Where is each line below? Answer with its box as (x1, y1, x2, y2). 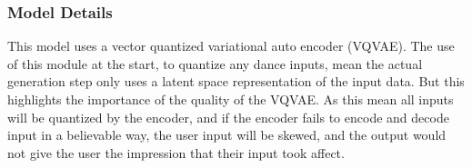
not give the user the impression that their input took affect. (7, 143, 345, 162)
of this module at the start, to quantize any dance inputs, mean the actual (7, 54, 423, 73)
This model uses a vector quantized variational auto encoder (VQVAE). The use (7, 36, 455, 55)
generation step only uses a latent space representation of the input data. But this (7, 72, 465, 91)
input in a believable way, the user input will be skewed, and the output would (7, 125, 447, 144)
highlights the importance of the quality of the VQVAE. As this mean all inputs (7, 90, 454, 108)
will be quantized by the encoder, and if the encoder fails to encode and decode (7, 107, 449, 126)
